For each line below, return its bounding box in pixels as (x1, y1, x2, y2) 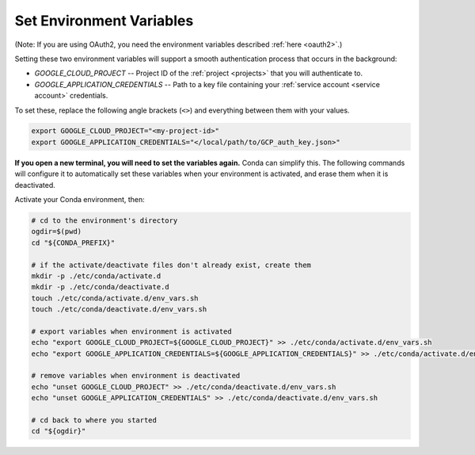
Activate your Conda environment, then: (14, 195, 146, 205)
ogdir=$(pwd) (31, 227, 82, 236)
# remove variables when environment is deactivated (31, 371, 241, 380)
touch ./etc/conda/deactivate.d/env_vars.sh (31, 305, 207, 314)
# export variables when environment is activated (31, 327, 233, 336)
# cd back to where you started (31, 416, 158, 425)
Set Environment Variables (14, 12, 194, 29)
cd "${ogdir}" (31, 426, 86, 436)
